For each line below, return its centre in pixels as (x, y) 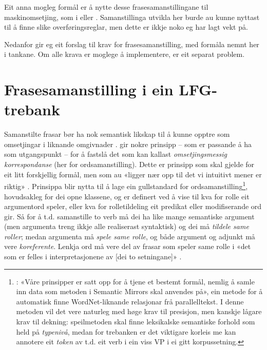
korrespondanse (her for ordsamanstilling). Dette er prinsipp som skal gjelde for (129, 164)
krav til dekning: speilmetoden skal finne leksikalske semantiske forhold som (136, 322)
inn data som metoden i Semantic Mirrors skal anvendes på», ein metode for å (139, 291)
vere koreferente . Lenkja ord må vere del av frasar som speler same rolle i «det (128, 246)
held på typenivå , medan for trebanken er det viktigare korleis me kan (126, 331)
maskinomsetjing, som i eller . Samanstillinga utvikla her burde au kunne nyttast (132, 17)
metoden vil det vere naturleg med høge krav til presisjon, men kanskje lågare (139, 311)
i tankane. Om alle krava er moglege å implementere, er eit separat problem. (125, 54)
